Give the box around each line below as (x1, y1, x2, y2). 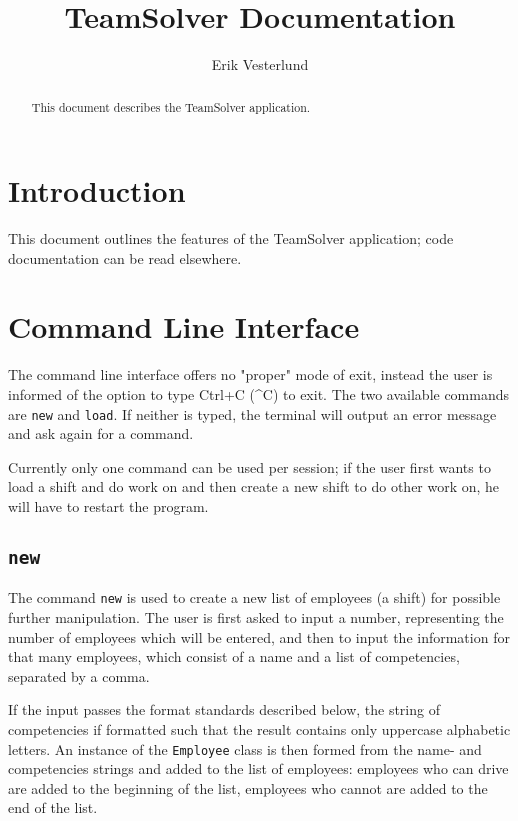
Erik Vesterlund (211, 54, 309, 75)
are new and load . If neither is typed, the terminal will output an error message (8, 403, 497, 424)
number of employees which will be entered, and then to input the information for (8, 626, 510, 647)
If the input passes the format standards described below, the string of (8, 699, 440, 720)
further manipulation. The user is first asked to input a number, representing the (8, 607, 504, 628)
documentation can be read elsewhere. (8, 247, 242, 268)
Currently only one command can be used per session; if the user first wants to (8, 456, 491, 477)
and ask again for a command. (8, 423, 194, 444)
